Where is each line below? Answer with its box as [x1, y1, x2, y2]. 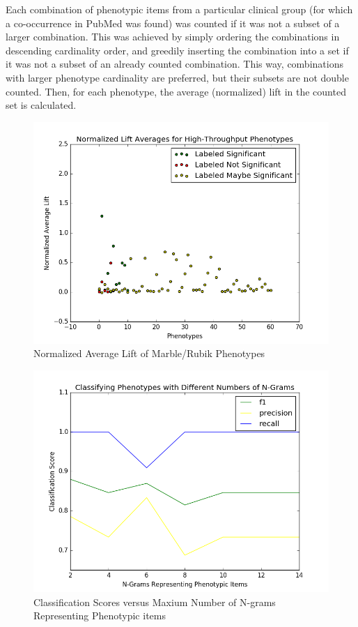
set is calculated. [6, 98, 77, 112]
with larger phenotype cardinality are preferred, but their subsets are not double [6, 70, 349, 84]
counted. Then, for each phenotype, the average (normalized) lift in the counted [6, 84, 346, 98]
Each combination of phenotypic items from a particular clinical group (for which [6, 2, 353, 16]
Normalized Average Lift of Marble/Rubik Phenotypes [33, 346, 265, 361]
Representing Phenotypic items [33, 608, 166, 623]
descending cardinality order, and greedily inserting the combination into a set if [6, 43, 349, 57]
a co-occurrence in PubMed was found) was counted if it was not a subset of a [6, 15, 340, 30]
